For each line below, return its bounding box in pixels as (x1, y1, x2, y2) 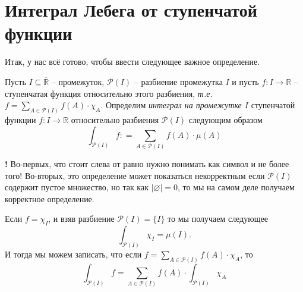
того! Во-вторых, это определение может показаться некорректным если (5, 169, 265, 181)
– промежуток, (51, 75, 105, 87)
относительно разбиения (71, 113, 159, 125)
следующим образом (188, 113, 263, 125)
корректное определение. (5, 192, 94, 205)
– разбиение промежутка (134, 75, 223, 87)
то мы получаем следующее (168, 212, 268, 225)
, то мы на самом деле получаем (177, 181, 295, 193)
